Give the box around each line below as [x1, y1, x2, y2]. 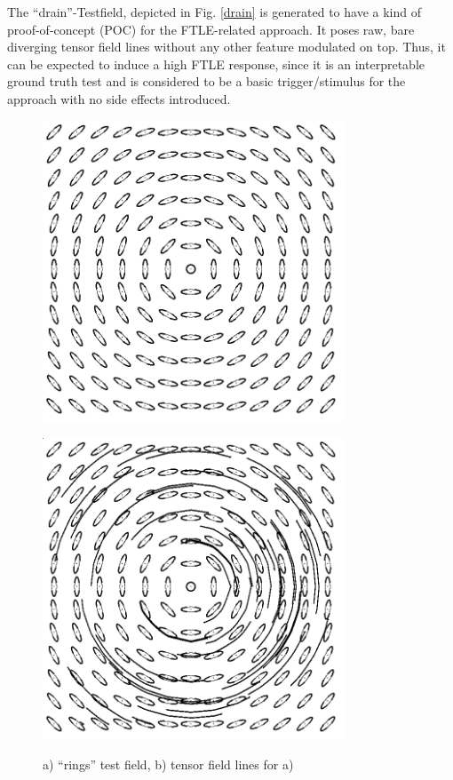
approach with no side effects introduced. [7, 89, 231, 107]
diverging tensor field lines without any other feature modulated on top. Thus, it [7, 37, 446, 56]
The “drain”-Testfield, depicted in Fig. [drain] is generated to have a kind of [7, 3, 422, 20]
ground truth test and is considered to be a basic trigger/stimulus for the [7, 72, 406, 91]
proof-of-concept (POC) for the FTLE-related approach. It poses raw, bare [7, 20, 415, 38]
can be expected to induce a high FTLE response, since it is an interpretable [7, 54, 425, 73]
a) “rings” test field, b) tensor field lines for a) [43, 755, 294, 774]
